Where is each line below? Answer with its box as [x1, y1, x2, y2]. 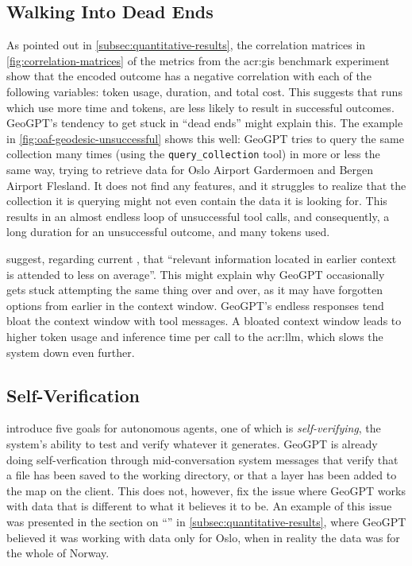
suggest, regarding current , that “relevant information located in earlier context [6, 250, 397, 266]
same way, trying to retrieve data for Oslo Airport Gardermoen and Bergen [6, 161, 374, 178]
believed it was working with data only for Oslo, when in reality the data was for [6, 529, 400, 545]
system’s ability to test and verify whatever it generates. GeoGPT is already [6, 435, 378, 452]
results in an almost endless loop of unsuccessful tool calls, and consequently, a [6, 207, 390, 224]
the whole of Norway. [6, 545, 110, 561]
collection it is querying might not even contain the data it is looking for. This [6, 192, 387, 209]
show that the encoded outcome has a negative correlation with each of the [6, 68, 372, 84]
